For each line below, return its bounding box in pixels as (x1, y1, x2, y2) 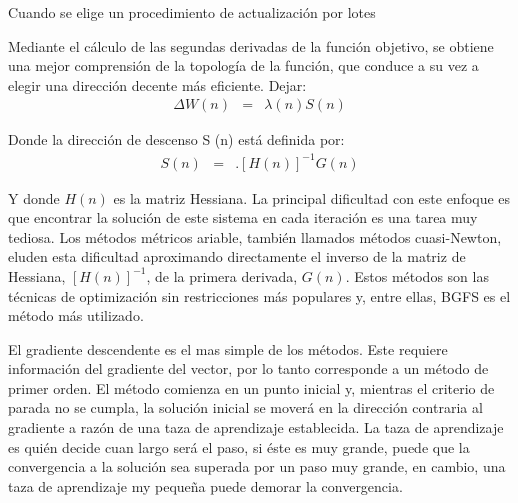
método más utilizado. (8, 305, 144, 326)
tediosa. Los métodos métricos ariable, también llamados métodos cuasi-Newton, (8, 226, 502, 247)
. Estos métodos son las (345, 265, 489, 286)
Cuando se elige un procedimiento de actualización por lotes (8, 2, 376, 22)
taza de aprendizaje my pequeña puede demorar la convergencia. (8, 475, 403, 496)
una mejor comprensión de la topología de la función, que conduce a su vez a (8, 55, 479, 76)
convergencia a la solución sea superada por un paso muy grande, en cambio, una (8, 456, 506, 477)
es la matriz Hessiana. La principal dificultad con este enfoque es (113, 187, 511, 208)
